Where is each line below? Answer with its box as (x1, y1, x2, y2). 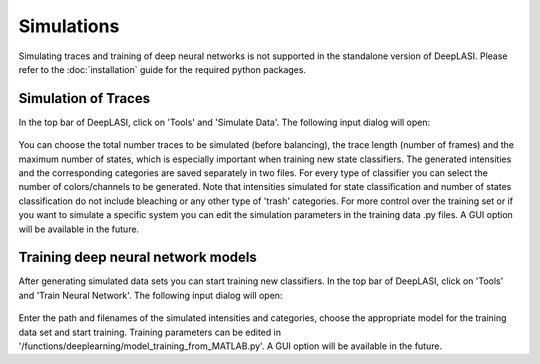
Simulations (18, 15, 120, 37)
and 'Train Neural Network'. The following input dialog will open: (18, 289, 283, 301)
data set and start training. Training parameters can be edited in (18, 326, 282, 338)
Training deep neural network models (18, 249, 257, 266)
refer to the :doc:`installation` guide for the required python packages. (18, 63, 307, 75)
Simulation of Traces (18, 90, 150, 107)
